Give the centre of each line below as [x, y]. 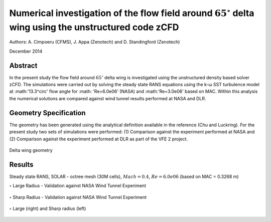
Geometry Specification [47, 113]
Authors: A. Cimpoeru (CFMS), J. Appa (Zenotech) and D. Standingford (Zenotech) [95, 42]
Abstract [23, 65]
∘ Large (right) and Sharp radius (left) [48, 208]
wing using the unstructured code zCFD [94, 27]
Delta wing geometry [31, 150]
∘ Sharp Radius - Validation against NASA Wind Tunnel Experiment [78, 197]
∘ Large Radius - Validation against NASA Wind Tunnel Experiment [78, 186]
